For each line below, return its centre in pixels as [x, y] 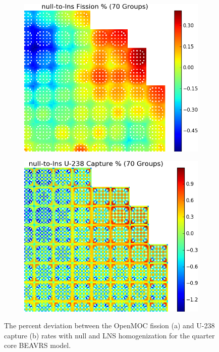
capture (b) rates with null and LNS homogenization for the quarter [109, 335]
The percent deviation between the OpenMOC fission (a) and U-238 [109, 325]
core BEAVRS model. [38, 345]
